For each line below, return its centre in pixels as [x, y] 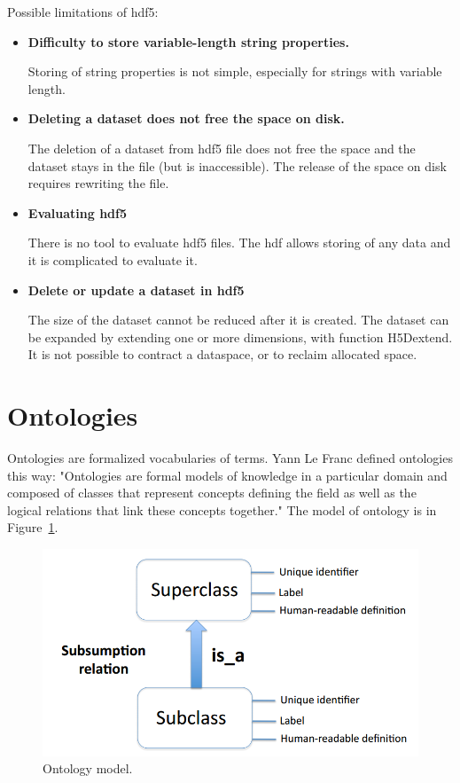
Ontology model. [88, 768]
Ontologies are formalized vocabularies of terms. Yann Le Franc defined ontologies [230, 458]
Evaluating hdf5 [77, 212]
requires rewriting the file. [98, 183]
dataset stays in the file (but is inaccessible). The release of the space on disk [237, 165]
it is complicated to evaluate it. [113, 259]
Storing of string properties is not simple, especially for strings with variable [235, 71]
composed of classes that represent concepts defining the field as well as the [212, 493]
